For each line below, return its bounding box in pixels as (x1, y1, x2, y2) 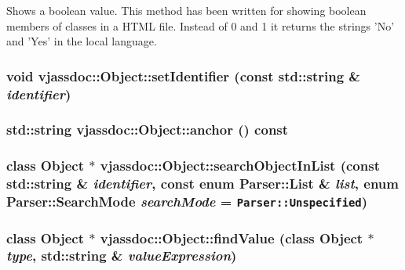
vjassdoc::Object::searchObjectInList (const (100, 156, 380, 175)
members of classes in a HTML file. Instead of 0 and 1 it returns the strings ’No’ (6, 17, 395, 34)
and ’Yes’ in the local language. (6, 33, 157, 49)
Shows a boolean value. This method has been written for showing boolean (6, 2, 367, 18)
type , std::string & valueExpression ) (6, 246, 237, 265)
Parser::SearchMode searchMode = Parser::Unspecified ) (6, 192, 368, 211)
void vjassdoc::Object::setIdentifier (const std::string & (6, 66, 360, 85)
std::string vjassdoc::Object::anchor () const (6, 120, 289, 139)
